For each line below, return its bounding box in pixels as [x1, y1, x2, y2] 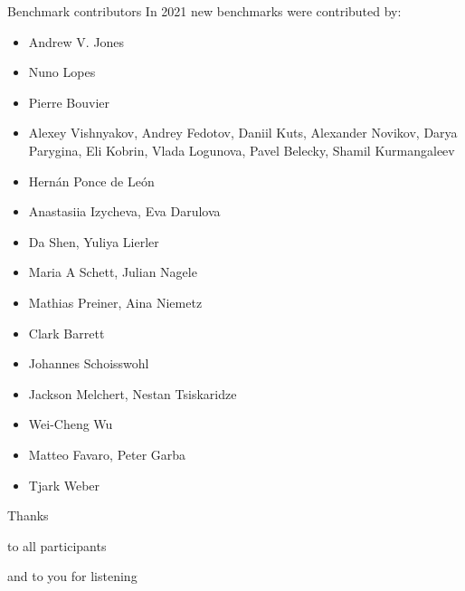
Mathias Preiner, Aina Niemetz [28, 292, 203, 311]
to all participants [7, 536, 107, 555]
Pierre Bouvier [28, 92, 109, 111]
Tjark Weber [28, 475, 100, 494]
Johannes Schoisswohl [28, 354, 149, 373]
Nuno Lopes [28, 62, 96, 81]
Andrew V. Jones [28, 32, 125, 51]
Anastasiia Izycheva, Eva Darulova [28, 202, 221, 221]
